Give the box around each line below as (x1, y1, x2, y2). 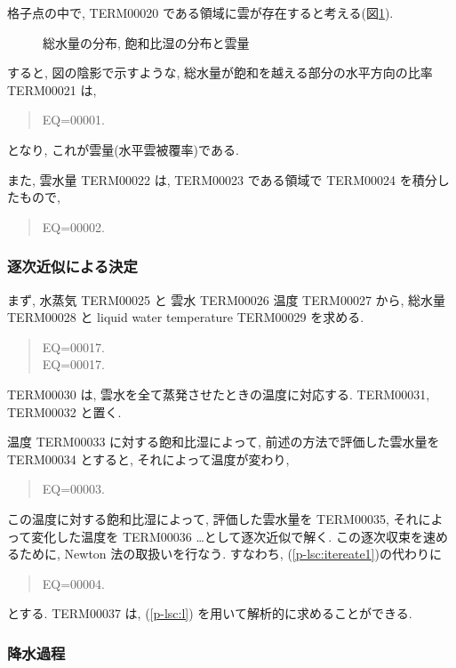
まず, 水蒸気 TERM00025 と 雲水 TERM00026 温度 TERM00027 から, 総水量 (7, 290, 446, 309)
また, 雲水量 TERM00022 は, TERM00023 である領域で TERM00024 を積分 (7, 170, 437, 189)
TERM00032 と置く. (7, 402, 122, 421)
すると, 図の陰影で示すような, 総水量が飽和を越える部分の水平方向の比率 (7, 63, 433, 82)
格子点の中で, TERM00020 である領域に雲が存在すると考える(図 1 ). (7, 4, 394, 21)
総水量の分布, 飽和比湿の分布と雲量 (43, 33, 250, 52)
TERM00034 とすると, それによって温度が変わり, (7, 449, 290, 468)
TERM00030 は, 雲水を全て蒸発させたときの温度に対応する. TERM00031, (7, 384, 430, 403)
